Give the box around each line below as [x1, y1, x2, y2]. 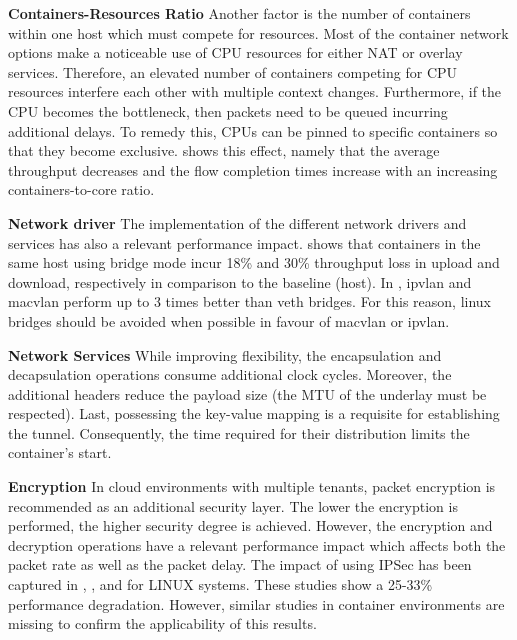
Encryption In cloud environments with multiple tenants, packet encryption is [8, 476, 496, 497]
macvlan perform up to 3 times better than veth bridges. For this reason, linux [8, 291, 491, 312]
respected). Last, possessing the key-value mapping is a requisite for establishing [8, 403, 500, 424]
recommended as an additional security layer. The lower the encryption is [8, 495, 458, 516]
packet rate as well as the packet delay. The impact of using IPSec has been [8, 554, 472, 575]
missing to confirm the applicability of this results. [8, 613, 317, 634]
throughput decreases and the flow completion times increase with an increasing [8, 159, 498, 180]
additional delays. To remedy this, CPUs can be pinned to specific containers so [8, 120, 498, 141]
